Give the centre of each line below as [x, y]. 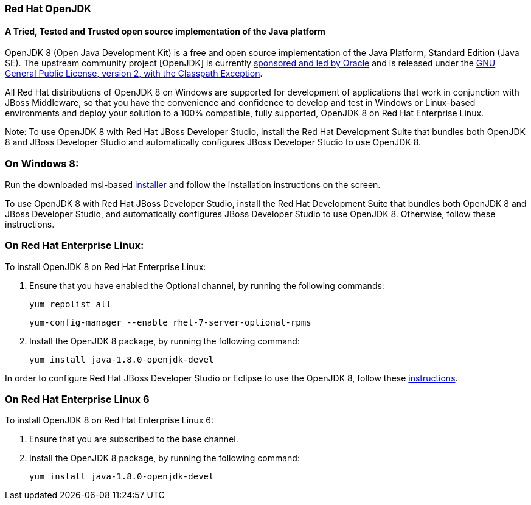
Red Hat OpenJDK [48, 9]
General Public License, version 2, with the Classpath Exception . [134, 74]
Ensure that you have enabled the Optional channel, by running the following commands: [207, 285]
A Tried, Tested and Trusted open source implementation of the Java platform [165, 31]
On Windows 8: [42, 163]
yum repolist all [70, 304]
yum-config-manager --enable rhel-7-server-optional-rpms [170, 322]
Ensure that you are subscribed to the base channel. [134, 439]
